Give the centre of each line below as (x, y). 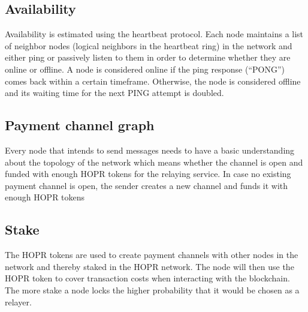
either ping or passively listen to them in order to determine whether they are (148, 57)
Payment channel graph (80, 125)
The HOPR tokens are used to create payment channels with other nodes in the (152, 255)
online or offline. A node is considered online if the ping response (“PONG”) (145, 69)
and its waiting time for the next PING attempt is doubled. (114, 93)
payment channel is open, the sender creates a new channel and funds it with (147, 185)
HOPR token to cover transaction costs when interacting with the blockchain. (147, 278)
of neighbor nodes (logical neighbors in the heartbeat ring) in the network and (149, 45)
